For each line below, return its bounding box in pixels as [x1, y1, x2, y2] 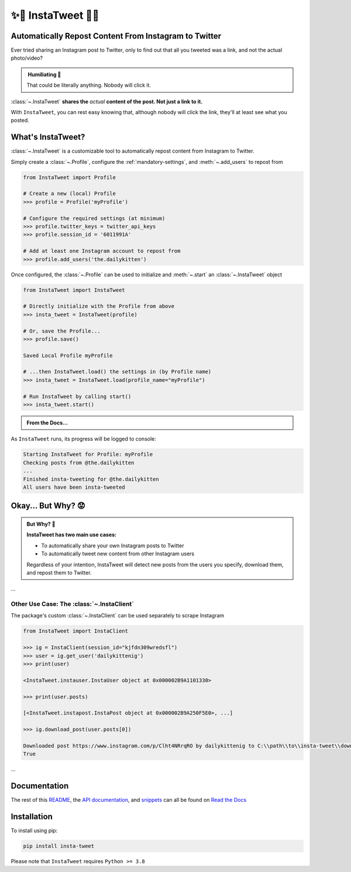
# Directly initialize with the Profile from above [23, 303, 175, 310]
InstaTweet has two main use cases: [26, 531, 117, 538]
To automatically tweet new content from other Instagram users [41, 550, 195, 557]
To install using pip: [11, 827, 58, 834]
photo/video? [11, 54, 43, 61]
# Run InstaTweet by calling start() [23, 393, 132, 400]
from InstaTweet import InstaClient [23, 628, 129, 634]
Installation [11, 811, 53, 822]
